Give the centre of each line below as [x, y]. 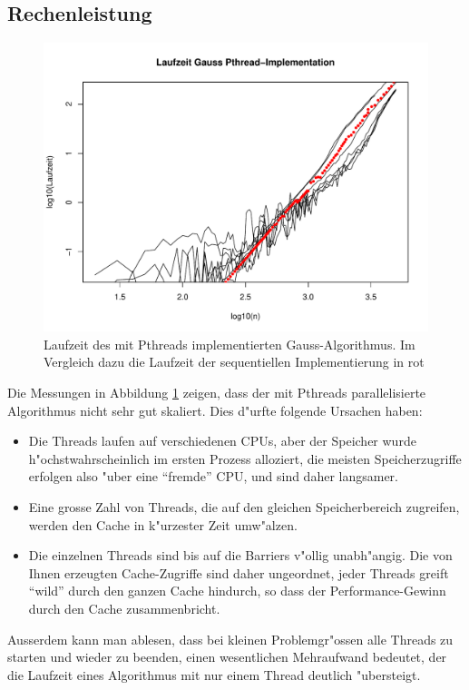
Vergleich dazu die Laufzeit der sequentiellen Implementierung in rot [234, 362]
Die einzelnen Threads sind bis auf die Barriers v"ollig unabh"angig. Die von [240, 555]
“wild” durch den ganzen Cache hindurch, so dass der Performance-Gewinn [237, 591]
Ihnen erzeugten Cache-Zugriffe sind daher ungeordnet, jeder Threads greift [239, 572]
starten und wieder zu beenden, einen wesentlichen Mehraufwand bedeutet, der [227, 657]
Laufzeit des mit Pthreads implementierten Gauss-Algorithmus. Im [230, 344]
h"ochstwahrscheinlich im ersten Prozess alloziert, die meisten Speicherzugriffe [245, 458]
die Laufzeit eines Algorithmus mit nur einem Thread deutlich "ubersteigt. [214, 674]
